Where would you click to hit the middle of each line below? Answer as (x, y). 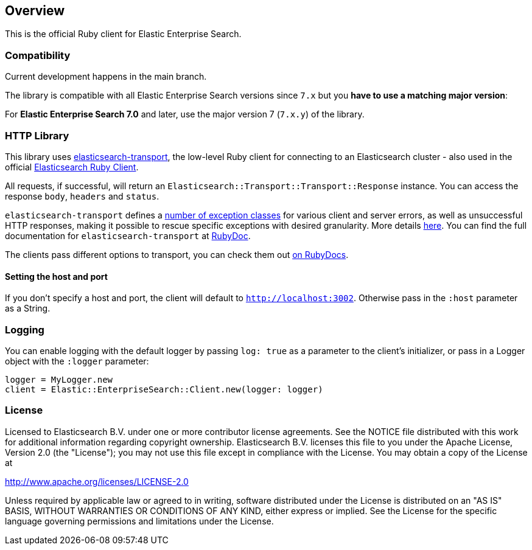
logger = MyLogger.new (59, 379)
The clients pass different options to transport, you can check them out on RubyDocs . (177, 254)
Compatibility (38, 55)
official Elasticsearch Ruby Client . (72, 167)
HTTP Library (37, 135)
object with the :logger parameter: (77, 361)
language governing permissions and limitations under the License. (139, 521)
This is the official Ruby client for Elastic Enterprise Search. (123, 34)
